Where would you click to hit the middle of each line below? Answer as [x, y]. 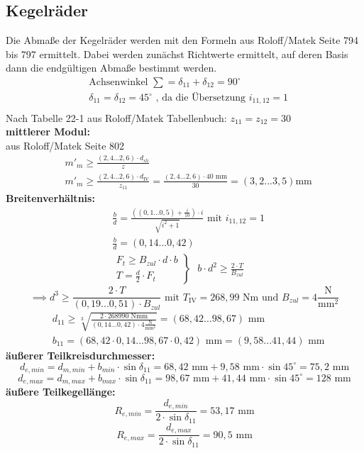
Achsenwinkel [118, 82]
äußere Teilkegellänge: [61, 392]
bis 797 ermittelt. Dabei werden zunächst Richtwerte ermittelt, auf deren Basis [177, 54]
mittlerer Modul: [48, 132]
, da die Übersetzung [201, 98]
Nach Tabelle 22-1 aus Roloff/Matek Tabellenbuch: [116, 117]
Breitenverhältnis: [50, 198]
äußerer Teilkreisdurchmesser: [81, 355]
